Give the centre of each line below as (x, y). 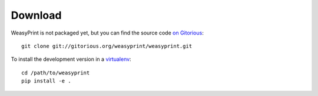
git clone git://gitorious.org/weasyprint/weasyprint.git (107, 46)
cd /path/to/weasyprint (56, 73)
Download (36, 15)
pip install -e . (46, 81)
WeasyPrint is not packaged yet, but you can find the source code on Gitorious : (107, 33)
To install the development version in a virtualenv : (71, 59)
